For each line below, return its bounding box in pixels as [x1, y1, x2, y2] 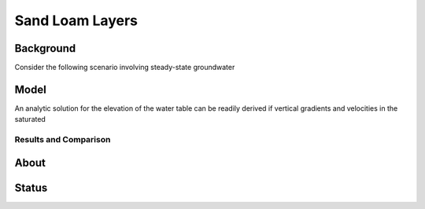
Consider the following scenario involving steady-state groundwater [14, 63, 235, 72]
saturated [14, 115, 46, 124]
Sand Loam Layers [14, 12, 138, 29]
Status [14, 181, 48, 194]
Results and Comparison [14, 134, 111, 145]
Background [14, 42, 76, 55]
